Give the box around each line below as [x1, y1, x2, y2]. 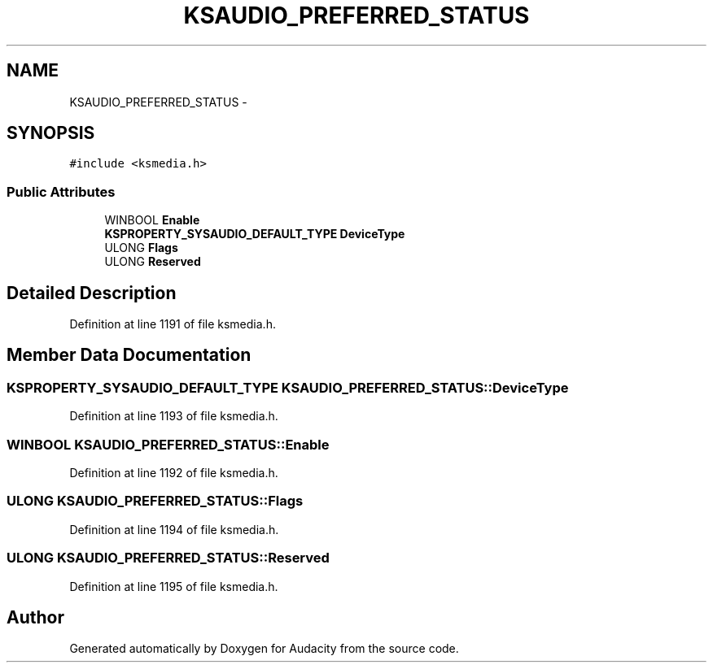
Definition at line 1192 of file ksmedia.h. [69, 466, 278, 480]
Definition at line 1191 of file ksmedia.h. [69, 317, 276, 332]
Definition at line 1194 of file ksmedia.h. [69, 522, 279, 537]
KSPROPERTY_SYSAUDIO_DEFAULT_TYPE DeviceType [104, 227, 405, 241]
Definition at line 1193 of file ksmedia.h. [69, 409, 278, 424]
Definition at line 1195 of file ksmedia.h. [69, 579, 278, 593]
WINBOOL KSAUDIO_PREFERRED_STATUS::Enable [7, 436, 330, 453]
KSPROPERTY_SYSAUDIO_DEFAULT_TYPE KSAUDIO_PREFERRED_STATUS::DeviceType [7, 379, 569, 396]
